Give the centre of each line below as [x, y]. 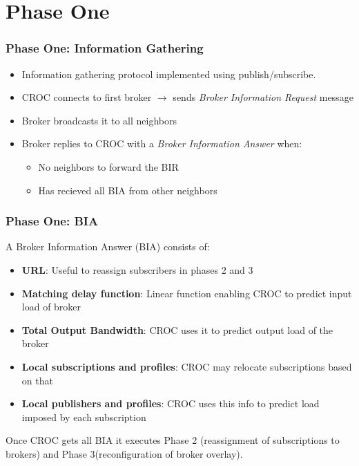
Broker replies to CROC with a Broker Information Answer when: [162, 143]
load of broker [51, 307]
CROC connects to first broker [87, 97]
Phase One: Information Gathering [105, 48]
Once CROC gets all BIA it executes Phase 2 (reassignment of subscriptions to [173, 440]
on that [37, 380]
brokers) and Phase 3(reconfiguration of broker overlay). [124, 453]
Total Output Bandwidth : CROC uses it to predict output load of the [177, 329]
